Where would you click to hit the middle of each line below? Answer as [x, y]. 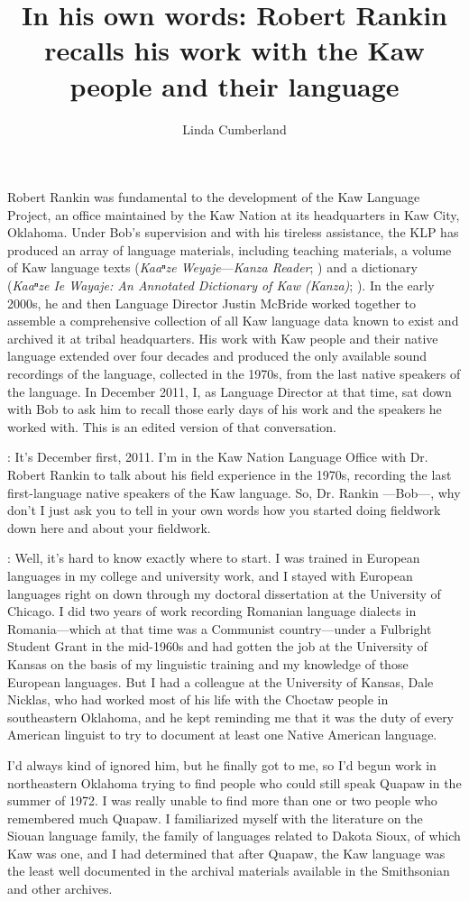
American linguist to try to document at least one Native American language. [222, 735]
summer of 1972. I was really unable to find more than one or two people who [222, 800]
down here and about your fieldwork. [109, 527]
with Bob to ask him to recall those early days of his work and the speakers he [225, 409]
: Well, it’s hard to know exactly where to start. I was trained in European [214, 558]
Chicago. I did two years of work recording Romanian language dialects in [212, 611]
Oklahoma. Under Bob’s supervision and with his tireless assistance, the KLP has [233, 232]
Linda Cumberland [234, 129]
